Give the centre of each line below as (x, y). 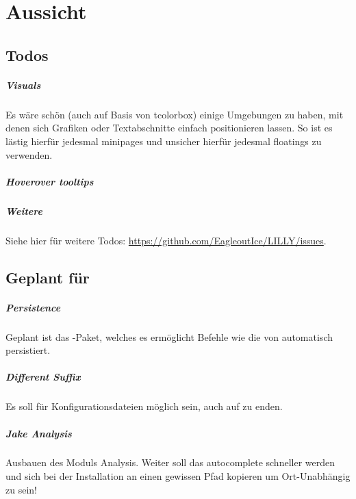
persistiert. (28, 350)
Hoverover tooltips (50, 181)
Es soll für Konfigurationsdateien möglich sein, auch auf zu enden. (144, 406)
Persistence (33, 307)
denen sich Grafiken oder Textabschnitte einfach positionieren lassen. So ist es (169, 128)
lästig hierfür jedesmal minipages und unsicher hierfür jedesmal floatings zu (164, 141)
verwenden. (29, 154)
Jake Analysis (39, 433)
